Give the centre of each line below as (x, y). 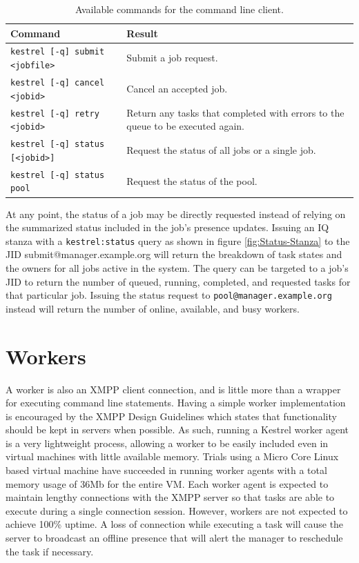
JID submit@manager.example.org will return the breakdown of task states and (174, 254)
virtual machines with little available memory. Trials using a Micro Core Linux (172, 456)
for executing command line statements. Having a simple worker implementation (176, 403)
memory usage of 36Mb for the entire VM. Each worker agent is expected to (167, 483)
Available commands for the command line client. (179, 9)
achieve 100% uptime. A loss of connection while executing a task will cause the (175, 524)
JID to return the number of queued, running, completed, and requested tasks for (178, 281)
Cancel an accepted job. (177, 88)
